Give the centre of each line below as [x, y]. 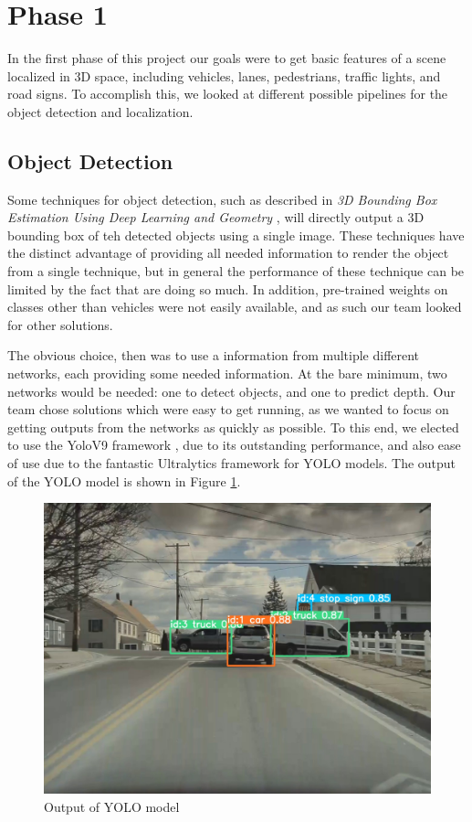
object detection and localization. [100, 111]
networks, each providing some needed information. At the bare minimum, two [227, 374]
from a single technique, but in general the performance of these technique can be [236, 271]
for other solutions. [60, 324]
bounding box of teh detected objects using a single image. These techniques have [236, 235]
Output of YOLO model [112, 806]
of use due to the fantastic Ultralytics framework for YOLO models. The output [232, 463]
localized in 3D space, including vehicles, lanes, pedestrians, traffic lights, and [224, 75]
